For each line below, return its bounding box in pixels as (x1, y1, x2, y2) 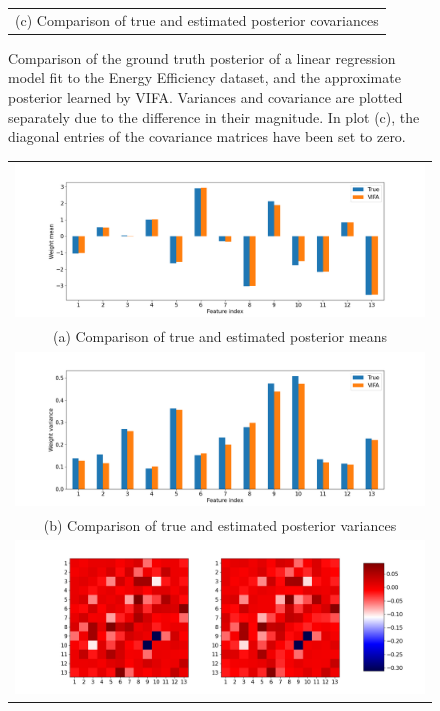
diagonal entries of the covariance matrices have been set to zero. (8, 126, 406, 147)
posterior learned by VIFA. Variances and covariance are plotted (8, 87, 403, 108)
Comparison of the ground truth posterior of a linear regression (8, 47, 396, 68)
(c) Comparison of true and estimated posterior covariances (15, 9, 379, 30)
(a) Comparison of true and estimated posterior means (52, 326, 388, 347)
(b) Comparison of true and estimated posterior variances (43, 514, 397, 535)
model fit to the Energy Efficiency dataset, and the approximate (8, 67, 401, 88)
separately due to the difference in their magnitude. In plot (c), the (8, 106, 420, 127)
